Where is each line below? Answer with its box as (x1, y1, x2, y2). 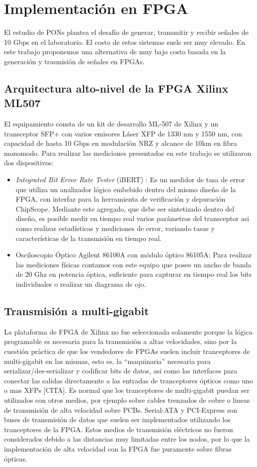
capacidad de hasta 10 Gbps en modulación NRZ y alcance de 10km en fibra (4, 138, 237, 148)
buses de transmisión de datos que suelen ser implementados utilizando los (4, 414, 231, 425)
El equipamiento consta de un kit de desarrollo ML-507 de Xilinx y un (4, 118, 219, 129)
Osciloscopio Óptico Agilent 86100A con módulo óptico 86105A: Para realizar (15, 249, 252, 260)
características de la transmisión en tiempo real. (15, 233, 162, 243)
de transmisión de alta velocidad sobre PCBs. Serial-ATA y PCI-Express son (4, 404, 238, 415)
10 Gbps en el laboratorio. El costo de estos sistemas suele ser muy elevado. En (4, 36, 246, 47)
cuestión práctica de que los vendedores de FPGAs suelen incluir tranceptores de (4, 346, 250, 356)
